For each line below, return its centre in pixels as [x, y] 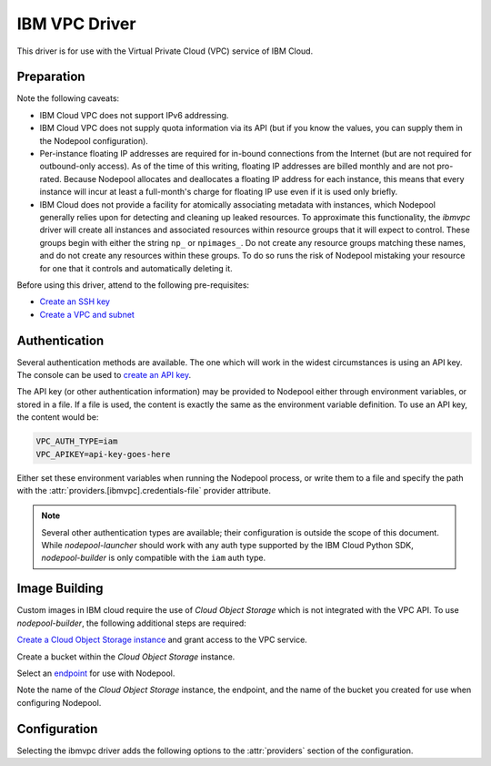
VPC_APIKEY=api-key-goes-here [103, 454]
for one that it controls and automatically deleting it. [136, 268]
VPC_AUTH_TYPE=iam [77, 441]
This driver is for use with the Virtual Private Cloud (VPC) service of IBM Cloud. [165, 51]
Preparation [51, 77]
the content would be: [58, 417]
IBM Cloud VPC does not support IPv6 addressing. [134, 115]
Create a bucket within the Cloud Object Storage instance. [126, 657]
